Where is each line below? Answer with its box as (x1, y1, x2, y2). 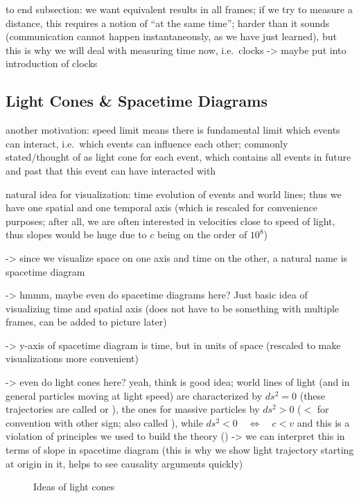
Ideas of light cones (33, 479, 115, 494)
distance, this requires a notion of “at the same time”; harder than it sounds (6, 15, 330, 30)
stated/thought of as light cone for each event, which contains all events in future (6, 150, 351, 164)
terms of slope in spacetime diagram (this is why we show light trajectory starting (6, 443, 354, 457)
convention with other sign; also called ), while (6, 415, 203, 429)
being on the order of (157, 227, 247, 242)
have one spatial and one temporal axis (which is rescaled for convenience (6, 200, 317, 215)
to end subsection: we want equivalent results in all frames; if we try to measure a (6, 2, 353, 16)
